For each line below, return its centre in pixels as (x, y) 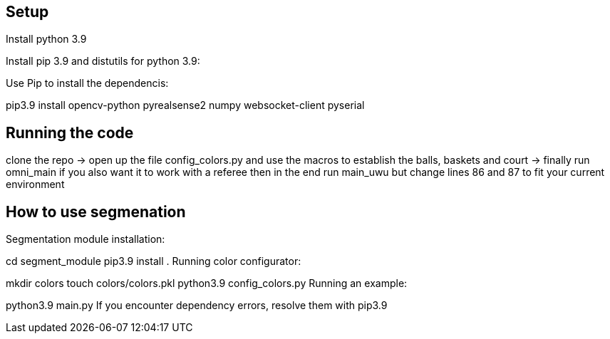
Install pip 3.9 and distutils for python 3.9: (103, 61)
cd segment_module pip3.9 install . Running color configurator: (154, 261)
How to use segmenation (96, 212)
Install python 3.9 (46, 39)
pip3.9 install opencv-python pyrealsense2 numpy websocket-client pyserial (185, 105)
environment (35, 184)
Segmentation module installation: (86, 239)
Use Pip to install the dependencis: (87, 83)
